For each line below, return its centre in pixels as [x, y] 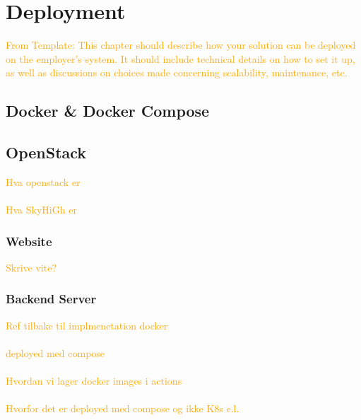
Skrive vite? [31, 267]
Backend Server [51, 299]
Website [29, 241]
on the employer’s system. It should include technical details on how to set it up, [180, 58]
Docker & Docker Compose [108, 111]
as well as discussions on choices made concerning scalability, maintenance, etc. [177, 72]
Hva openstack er [43, 181]
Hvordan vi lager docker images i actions [94, 381]
